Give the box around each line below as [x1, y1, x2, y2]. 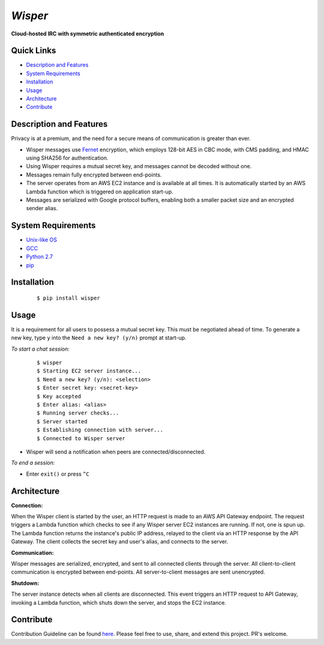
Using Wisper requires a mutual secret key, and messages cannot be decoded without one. [26, 163, 252, 170]
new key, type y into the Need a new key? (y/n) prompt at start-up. [11, 334, 187, 342]
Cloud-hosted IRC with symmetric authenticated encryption [11, 30, 164, 37]
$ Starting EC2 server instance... [37, 368, 142, 375]
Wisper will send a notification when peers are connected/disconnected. [26, 448, 206, 455]
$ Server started [37, 418, 88, 425]
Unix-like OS [26, 236, 57, 243]
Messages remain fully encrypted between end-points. [26, 171, 162, 178]
